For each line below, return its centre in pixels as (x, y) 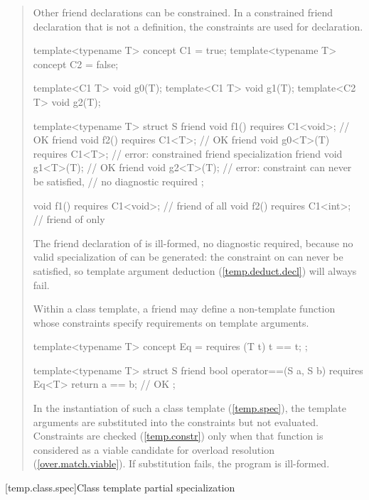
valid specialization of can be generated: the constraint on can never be (188, 257)
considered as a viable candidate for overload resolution (154, 449)
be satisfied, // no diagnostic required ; (118, 181)
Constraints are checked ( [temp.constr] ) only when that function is (178, 436)
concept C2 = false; (76, 64)
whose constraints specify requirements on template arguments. (171, 322)
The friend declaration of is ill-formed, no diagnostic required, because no (193, 243)
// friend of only (69, 219)
